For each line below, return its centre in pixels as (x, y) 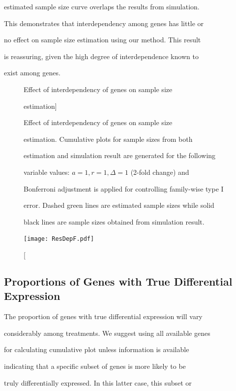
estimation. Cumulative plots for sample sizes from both (108, 139)
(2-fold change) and (160, 172)
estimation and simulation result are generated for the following (120, 155)
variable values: (47, 172)
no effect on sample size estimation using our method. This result (103, 40)
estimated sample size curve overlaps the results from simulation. (102, 6)
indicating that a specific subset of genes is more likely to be (95, 366)
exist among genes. (32, 73)
